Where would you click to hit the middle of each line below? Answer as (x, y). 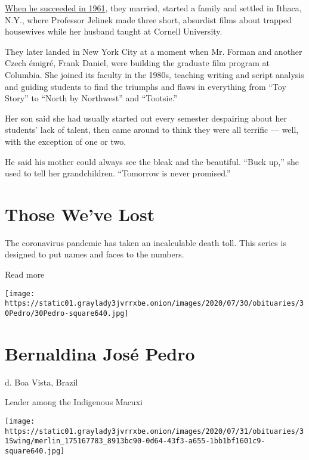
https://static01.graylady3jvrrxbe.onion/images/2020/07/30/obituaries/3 (154, 304)
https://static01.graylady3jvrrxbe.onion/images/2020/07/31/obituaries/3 (154, 431)
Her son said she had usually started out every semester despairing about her (146, 118)
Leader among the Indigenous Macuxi (74, 402)
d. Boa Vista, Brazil (41, 382)
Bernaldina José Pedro (100, 353)
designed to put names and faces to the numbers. (95, 254)
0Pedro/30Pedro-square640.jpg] (67, 313)
